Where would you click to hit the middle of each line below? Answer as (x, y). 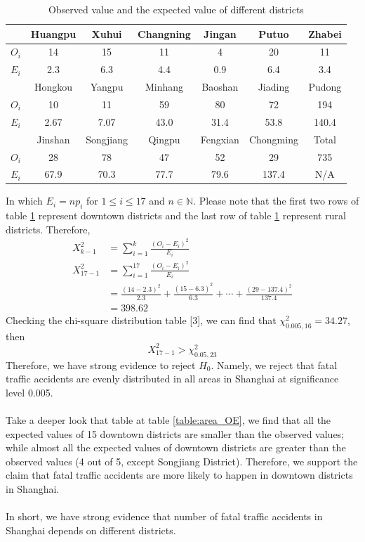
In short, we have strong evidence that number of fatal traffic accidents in (164, 516)
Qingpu (164, 139)
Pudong (325, 87)
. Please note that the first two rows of (276, 201)
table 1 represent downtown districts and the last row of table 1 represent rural (176, 215)
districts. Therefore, (48, 229)
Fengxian (220, 139)
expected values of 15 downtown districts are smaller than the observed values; (175, 433)
